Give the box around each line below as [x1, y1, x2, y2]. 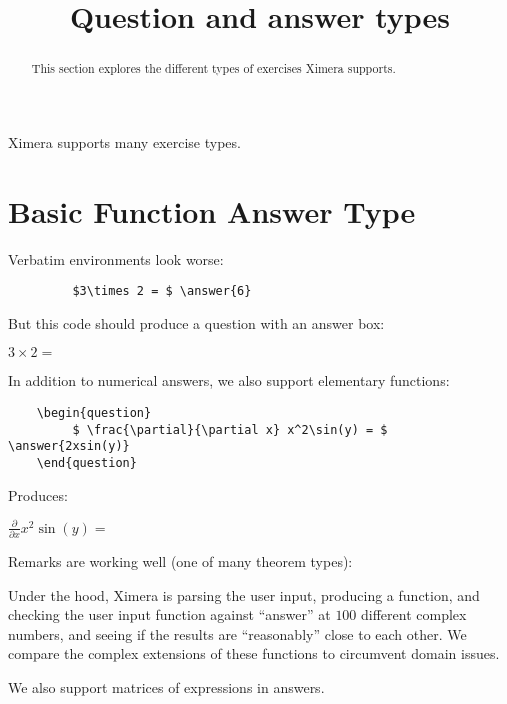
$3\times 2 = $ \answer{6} [72, 284, 252, 299]
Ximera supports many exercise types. [8, 131, 241, 152]
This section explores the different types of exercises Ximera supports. [31, 60, 396, 77]
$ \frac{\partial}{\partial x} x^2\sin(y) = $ [72, 422, 388, 437]
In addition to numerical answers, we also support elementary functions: [8, 370, 450, 391]
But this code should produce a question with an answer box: [8, 312, 385, 333]
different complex [361, 604, 467, 625]
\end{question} [36, 455, 137, 470]
